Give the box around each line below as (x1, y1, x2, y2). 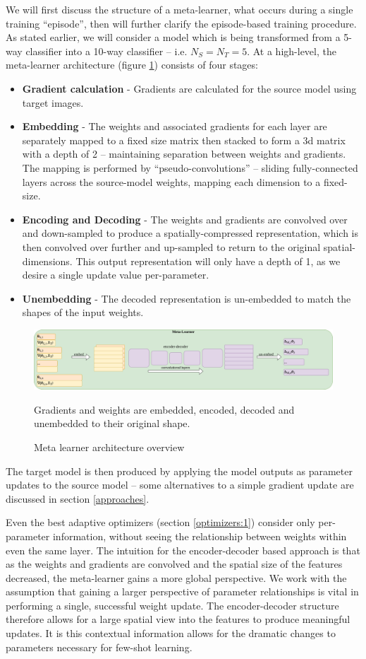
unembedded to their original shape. (34, 416, 190, 431)
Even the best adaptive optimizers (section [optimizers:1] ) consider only (6, 515, 315, 530)
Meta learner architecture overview (34, 439, 185, 454)
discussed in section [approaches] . (6, 491, 150, 506)
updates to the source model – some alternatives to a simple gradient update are (6, 477, 354, 492)
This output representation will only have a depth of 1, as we (75, 253, 341, 268)
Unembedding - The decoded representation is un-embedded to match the (22, 291, 351, 305)
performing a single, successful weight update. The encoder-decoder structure (6, 597, 339, 612)
